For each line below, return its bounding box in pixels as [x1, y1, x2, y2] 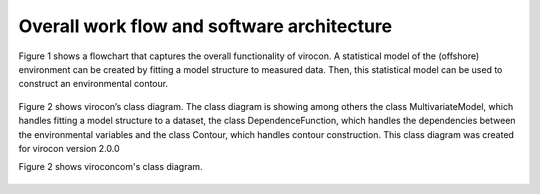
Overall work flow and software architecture [18, 15, 393, 37]
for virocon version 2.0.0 [18, 142, 120, 154]
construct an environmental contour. [18, 78, 169, 90]
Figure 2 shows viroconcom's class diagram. [18, 161, 204, 173]
